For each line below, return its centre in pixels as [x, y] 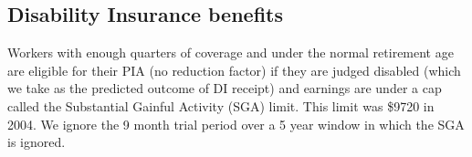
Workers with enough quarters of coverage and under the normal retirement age [231, 52]
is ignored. [37, 142]
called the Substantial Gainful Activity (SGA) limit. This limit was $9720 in [221, 105]
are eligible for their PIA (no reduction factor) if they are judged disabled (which [234, 70]
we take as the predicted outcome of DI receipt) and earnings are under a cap [225, 88]
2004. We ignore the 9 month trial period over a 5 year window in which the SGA [236, 124]
